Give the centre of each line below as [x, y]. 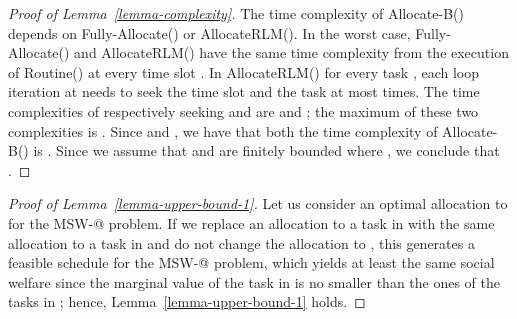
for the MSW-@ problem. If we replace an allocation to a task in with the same [251, 222]
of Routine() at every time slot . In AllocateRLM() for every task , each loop [243, 71]
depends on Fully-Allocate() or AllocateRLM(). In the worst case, [209, 32]
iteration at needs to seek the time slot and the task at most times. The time [244, 91]
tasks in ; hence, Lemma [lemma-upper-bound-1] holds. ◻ [187, 301]
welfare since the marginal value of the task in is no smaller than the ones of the [254, 281]
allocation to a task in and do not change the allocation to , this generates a [241, 242]
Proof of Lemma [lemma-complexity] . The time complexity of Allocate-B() [236, 13]
